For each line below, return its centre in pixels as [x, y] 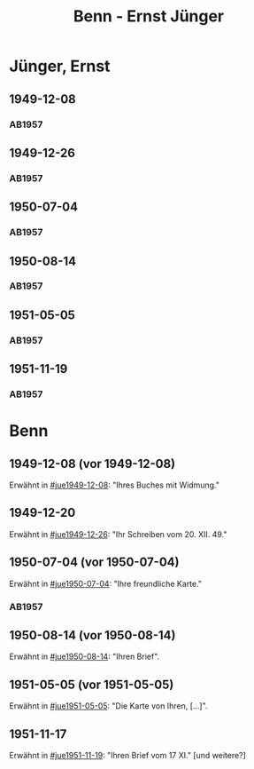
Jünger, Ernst [60, 66]
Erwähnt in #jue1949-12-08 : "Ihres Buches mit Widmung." [114, 485]
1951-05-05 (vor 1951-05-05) [92, 684]
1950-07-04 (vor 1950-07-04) [94, 563]
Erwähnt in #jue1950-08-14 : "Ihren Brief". [85, 657]
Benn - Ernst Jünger [149, 16]
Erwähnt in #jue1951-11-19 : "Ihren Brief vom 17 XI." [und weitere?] [127, 756]
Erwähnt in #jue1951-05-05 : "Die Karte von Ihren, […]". [108, 706]
